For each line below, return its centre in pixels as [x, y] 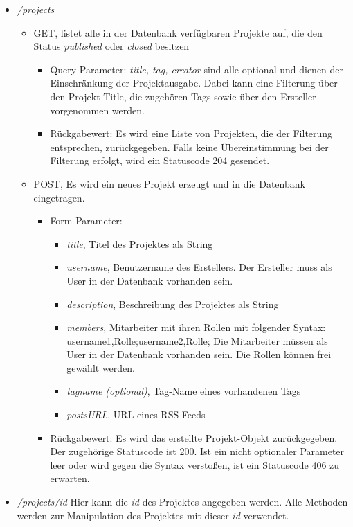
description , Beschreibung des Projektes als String [173, 304]
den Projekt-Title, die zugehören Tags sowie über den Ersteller [183, 96]
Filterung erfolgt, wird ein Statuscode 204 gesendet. [160, 160]
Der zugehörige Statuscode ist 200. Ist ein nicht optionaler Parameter [197, 451]
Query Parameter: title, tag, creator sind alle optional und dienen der [197, 69]
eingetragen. [59, 197]
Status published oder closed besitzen [111, 46]
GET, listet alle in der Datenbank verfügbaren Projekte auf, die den [178, 32]
